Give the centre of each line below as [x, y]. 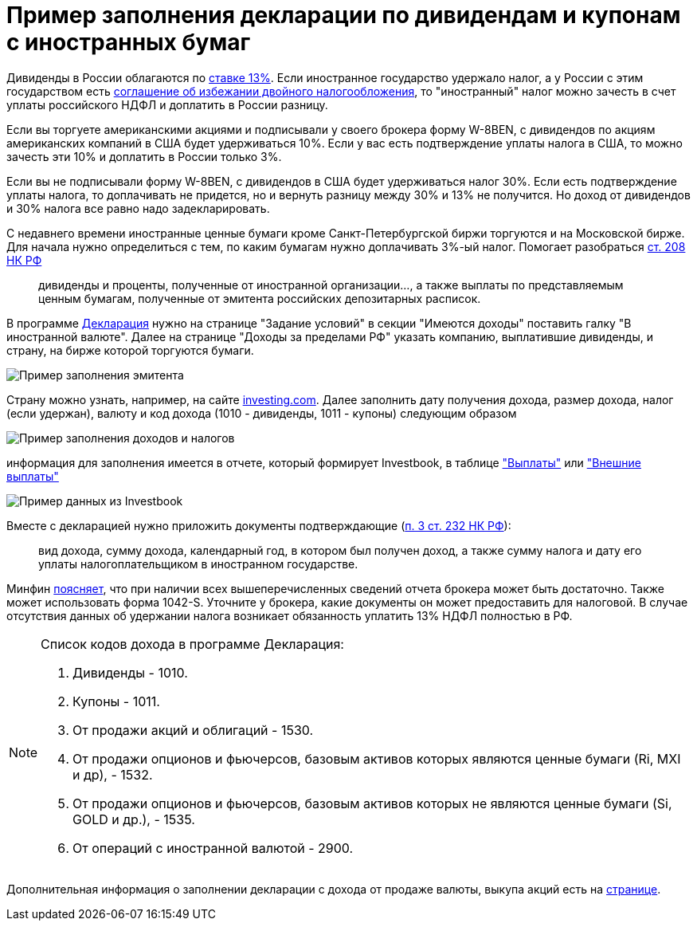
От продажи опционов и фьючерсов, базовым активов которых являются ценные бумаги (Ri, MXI [377, 758]
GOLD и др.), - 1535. [134, 819]
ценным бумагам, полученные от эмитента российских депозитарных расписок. [260, 298]
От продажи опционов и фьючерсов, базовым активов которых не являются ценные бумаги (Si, [372, 803]
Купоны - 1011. [116, 701]
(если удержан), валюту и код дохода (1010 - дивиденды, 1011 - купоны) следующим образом [262, 413]
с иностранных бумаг [129, 42]
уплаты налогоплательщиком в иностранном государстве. [198, 564]
